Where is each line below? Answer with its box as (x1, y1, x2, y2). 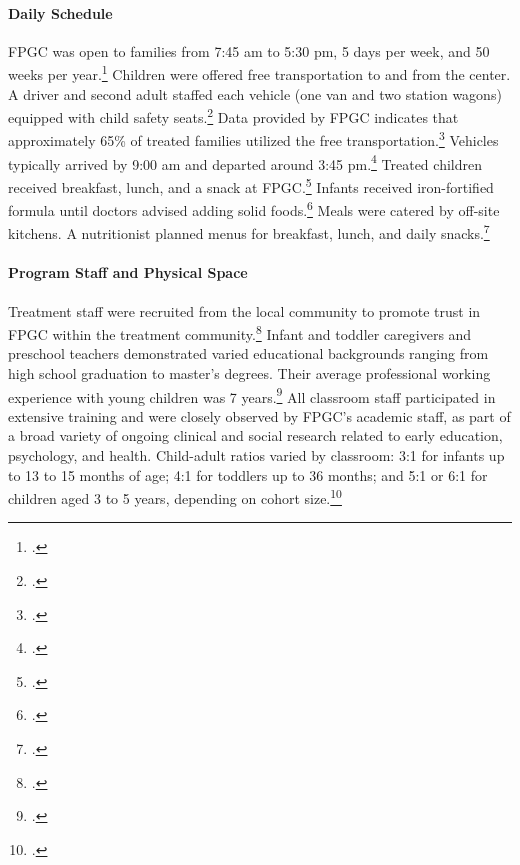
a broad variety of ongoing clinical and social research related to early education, (8, 425, 503, 446)
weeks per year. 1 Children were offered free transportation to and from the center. (8, 61, 511, 85)
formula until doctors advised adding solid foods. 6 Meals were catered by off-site (8, 197, 500, 220)
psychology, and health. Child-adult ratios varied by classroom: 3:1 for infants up (8, 445, 505, 465)
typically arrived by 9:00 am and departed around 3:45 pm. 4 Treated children (8, 150, 482, 174)
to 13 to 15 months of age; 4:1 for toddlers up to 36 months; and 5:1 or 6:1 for (8, 464, 488, 485)
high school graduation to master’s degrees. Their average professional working (8, 362, 491, 383)
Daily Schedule (8, 2, 113, 23)
